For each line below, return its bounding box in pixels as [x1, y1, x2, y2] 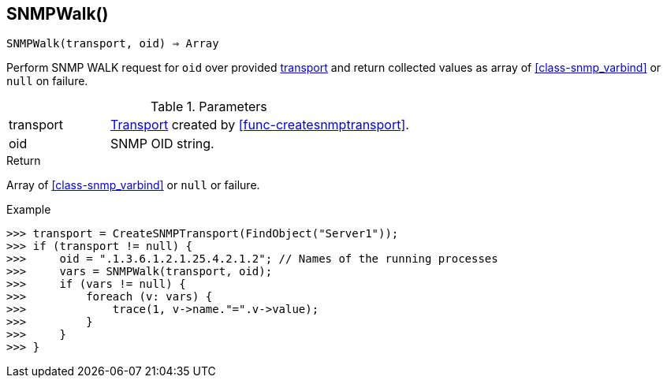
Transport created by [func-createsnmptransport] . [110, 117, 409, 133]
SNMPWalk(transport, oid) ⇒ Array [6, 37, 219, 50]
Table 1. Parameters [151, 99, 267, 115]
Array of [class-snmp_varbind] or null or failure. [6, 178, 260, 192]
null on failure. [6, 74, 88, 88]
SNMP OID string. [110, 136, 214, 152]
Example [6, 203, 51, 217]
